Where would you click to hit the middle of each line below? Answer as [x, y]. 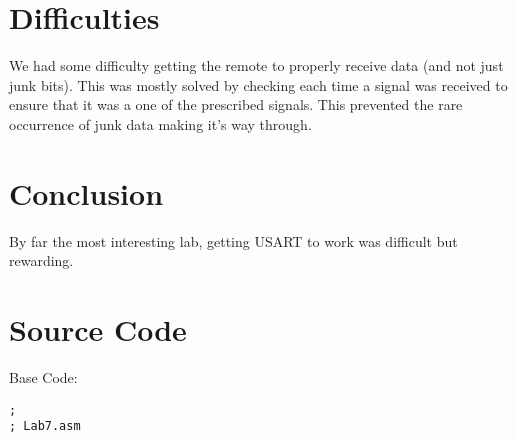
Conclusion [86, 192]
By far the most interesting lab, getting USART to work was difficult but [233, 240]
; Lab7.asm [45, 426]
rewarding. [41, 260]
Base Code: [43, 376]
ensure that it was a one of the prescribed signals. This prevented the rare [236, 104]
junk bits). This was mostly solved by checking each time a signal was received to [258, 84]
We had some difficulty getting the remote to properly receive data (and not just [256, 65]
